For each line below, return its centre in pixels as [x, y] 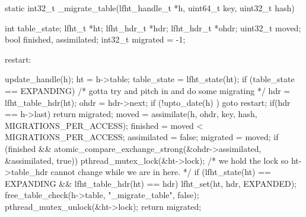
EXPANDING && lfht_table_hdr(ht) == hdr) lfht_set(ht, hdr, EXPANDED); [151, 183]
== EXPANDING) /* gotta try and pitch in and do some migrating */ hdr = [148, 90]
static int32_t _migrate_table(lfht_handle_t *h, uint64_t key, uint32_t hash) [150, 8]
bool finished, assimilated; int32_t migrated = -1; [95, 39]
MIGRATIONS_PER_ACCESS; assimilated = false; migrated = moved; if [142, 137]
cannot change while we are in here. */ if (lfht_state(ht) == [161, 172]
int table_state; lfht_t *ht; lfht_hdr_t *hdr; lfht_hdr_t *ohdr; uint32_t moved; [153, 27]
